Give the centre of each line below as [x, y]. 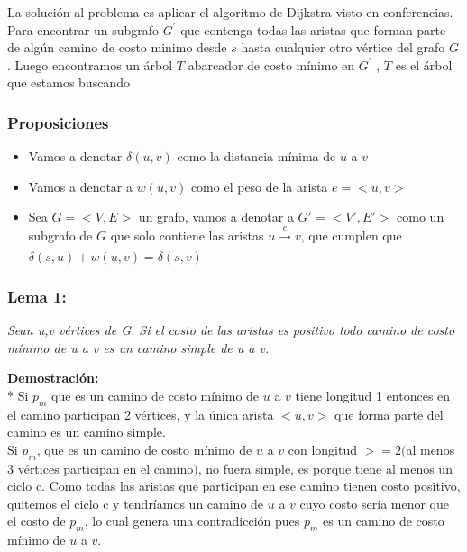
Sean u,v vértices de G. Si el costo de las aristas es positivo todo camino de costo [231, 329]
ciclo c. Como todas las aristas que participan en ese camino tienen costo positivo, [234, 486]
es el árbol [424, 64]
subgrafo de [60, 235]
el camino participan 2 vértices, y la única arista [141, 414]
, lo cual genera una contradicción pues [192, 521]
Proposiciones [58, 122]
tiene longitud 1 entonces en [373, 395]
